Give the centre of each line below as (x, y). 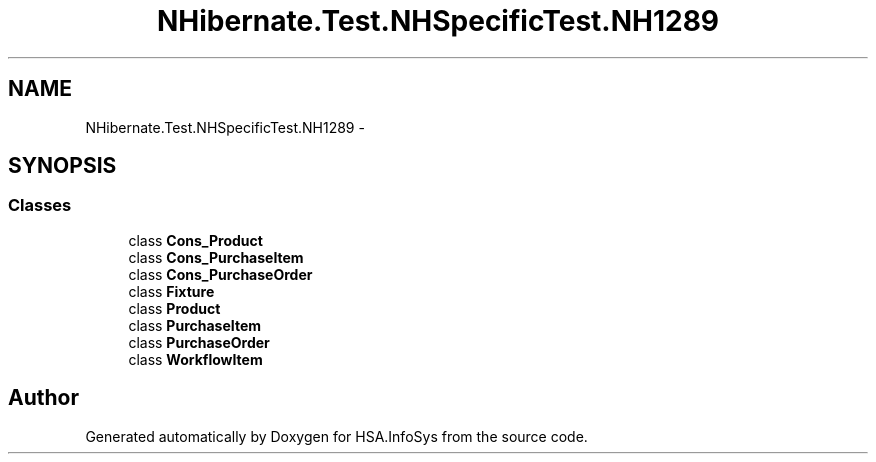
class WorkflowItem (195, 359)
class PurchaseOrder (199, 342)
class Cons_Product (195, 240)
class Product (174, 308)
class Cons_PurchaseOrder (220, 274)
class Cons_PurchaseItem (216, 257)
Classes (40, 205)
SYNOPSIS (62, 166)
